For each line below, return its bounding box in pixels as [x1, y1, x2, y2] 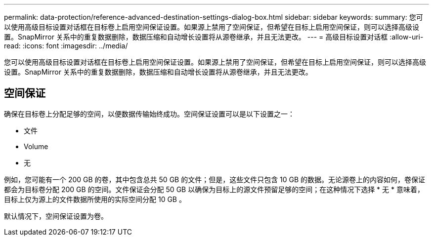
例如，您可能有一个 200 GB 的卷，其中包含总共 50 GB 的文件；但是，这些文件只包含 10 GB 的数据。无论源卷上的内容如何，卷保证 [4, 175, 426, 184]
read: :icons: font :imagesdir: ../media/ [4, 41, 128, 50]
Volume [24, 142, 48, 151]
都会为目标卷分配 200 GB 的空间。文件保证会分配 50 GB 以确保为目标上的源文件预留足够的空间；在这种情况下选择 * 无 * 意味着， [4, 185, 424, 194]
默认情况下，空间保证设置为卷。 [4, 211, 108, 220]
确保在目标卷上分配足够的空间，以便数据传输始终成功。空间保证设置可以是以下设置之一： [4, 109, 295, 118]
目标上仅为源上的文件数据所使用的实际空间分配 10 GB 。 [4, 195, 186, 203]
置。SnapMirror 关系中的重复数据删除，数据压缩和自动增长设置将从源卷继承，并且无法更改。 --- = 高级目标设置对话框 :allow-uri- [4, 33, 424, 41]
